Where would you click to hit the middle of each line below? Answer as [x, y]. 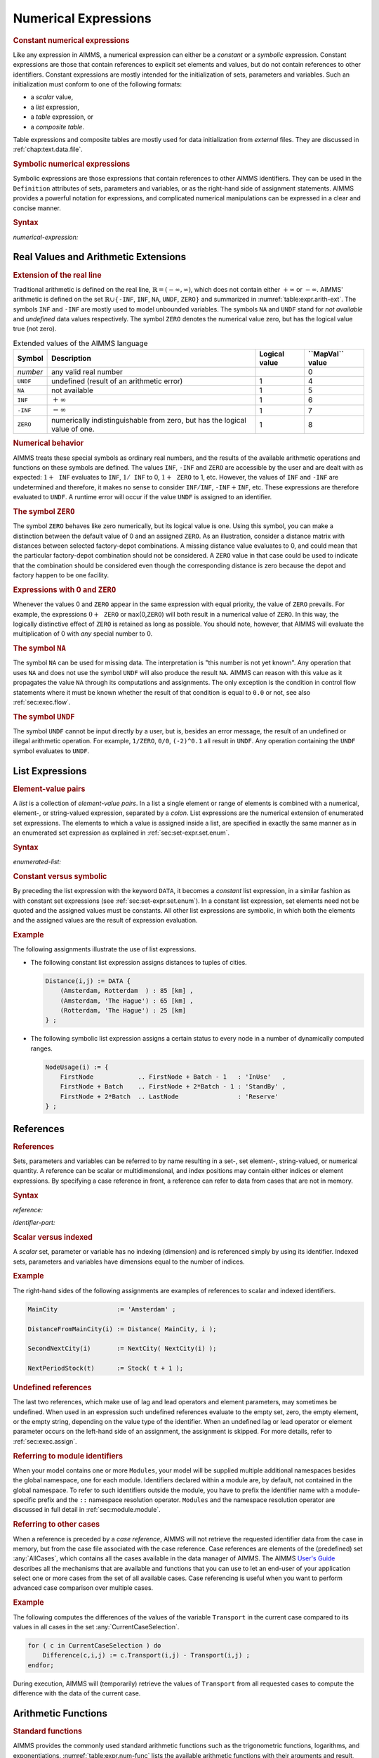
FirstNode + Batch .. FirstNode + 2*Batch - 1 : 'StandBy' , [173, 1087]
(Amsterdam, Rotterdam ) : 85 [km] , [127, 991]
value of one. [73, 429]
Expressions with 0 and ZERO [65, 589]
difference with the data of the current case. [77, 1693]
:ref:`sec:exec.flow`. [42, 702]
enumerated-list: [37, 862]
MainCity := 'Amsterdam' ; [102, 1309]
